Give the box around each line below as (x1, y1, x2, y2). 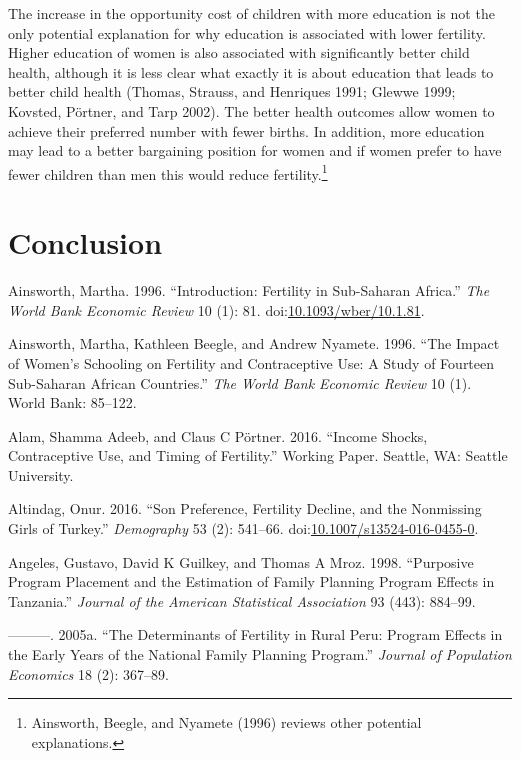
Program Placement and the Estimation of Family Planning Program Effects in (8, 571, 495, 592)
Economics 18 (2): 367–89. (8, 663, 169, 684)
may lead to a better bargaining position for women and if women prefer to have (8, 140, 502, 161)
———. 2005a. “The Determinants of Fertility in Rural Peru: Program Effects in (8, 624, 503, 645)
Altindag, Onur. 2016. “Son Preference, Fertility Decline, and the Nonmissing (8, 498, 482, 519)
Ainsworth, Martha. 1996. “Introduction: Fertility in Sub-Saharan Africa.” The (8, 280, 490, 301)
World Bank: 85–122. (8, 392, 137, 413)
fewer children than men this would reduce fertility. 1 (8, 160, 328, 184)
